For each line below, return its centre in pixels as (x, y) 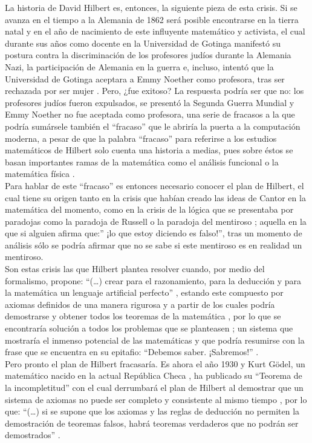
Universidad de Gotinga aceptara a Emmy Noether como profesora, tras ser (145, 78)
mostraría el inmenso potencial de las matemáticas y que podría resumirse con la (155, 340)
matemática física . (40, 174)
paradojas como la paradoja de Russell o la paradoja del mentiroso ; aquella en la (156, 221)
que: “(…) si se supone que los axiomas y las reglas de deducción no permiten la (152, 411)
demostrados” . (33, 435)
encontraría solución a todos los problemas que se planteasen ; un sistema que (149, 328)
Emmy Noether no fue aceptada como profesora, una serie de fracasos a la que (150, 114)
